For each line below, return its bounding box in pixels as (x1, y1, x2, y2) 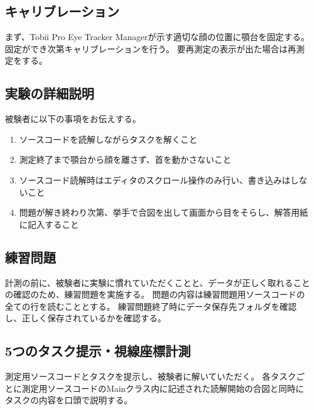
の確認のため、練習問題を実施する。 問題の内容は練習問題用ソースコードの (5, 288, 305, 301)
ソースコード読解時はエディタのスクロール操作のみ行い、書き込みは (19, 173, 291, 186)
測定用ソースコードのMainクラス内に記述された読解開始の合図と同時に (21, 381, 304, 394)
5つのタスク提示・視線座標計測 (5, 341, 191, 360)
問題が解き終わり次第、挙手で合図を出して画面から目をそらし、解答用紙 (19, 206, 309, 219)
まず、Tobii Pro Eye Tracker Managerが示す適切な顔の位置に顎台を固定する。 (5, 30, 310, 43)
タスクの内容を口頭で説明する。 (5, 394, 132, 406)
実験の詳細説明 (5, 84, 94, 103)
